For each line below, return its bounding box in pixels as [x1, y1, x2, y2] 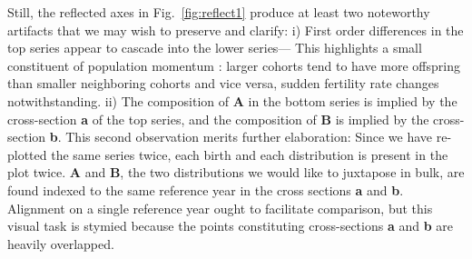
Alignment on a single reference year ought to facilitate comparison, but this [7, 198, 433, 217]
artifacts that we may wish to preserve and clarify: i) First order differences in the [7, 20, 464, 39]
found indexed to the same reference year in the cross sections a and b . [7, 180, 404, 199]
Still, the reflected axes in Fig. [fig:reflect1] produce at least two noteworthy [7, 3, 430, 21]
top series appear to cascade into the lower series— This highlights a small [7, 38, 422, 57]
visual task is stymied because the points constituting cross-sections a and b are [7, 216, 453, 235]
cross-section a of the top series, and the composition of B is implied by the [7, 109, 429, 128]
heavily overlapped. [7, 234, 114, 253]
